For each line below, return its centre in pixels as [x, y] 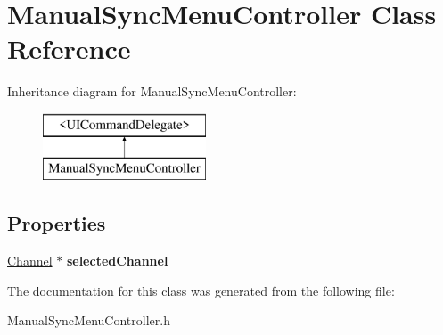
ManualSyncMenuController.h [89, 320]
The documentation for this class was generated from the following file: [201, 290]
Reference [69, 49]
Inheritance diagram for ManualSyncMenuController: [152, 91]
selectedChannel [117, 261]
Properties [57, 223]
